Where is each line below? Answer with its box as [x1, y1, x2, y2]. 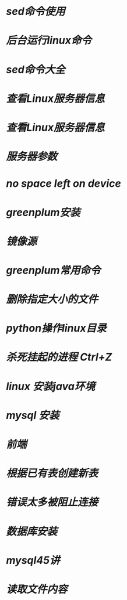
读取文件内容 [6, 582, 68, 596]
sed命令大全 [6, 63, 65, 76]
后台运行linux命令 [6, 34, 92, 47]
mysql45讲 [6, 554, 60, 567]
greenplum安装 [6, 206, 80, 219]
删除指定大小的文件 [6, 293, 98, 306]
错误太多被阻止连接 [6, 496, 98, 509]
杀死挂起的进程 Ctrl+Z [6, 350, 112, 364]
